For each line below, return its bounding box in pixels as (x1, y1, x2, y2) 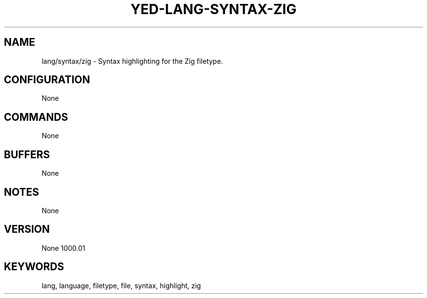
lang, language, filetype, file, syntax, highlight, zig (41, 281, 201, 290)
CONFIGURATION (4, 74, 90, 86)
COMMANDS (4, 111, 68, 123)
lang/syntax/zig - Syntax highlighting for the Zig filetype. (41, 56, 223, 65)
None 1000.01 (41, 243, 85, 252)
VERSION (4, 223, 50, 236)
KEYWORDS (4, 261, 64, 273)
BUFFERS (4, 148, 50, 161)
